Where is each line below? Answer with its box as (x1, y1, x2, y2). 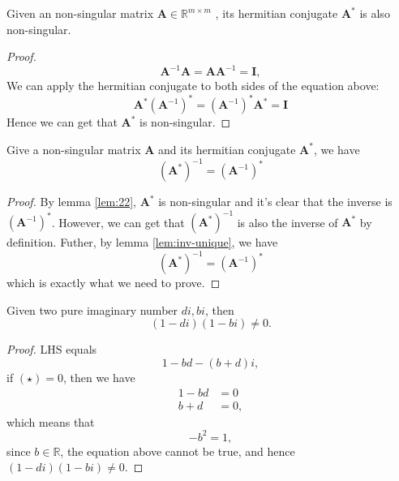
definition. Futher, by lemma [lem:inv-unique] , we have (6, 234, 278, 251)
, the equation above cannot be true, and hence (60, 442, 295, 459)
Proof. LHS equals (6, 341, 97, 358)
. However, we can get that (51, 213, 185, 230)
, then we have (62, 369, 135, 386)
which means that (6, 413, 95, 430)
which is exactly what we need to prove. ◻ (6, 274, 221, 291)
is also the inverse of (237, 213, 338, 230)
